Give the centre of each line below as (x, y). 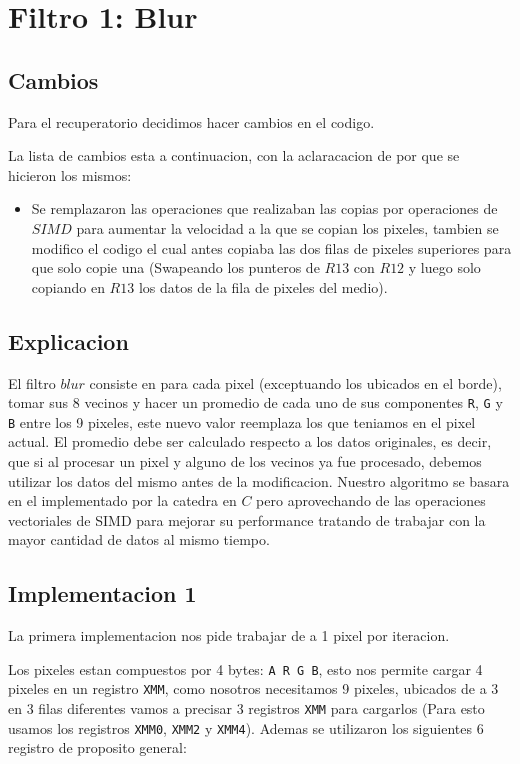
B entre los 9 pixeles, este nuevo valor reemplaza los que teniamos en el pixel (242, 421)
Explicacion (68, 340)
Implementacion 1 (102, 593)
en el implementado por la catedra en (122, 500)
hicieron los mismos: (70, 174)
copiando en (68, 286)
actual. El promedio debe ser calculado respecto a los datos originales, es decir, (250, 441)
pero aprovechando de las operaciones (371, 500)
